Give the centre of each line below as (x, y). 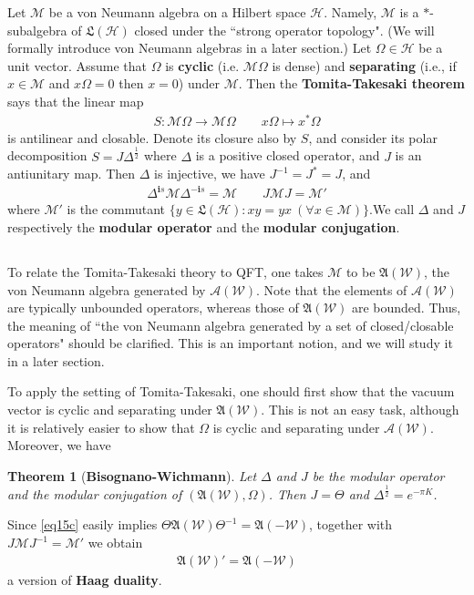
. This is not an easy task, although (360, 410)
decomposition (47, 155)
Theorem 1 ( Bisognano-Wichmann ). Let (132, 475)
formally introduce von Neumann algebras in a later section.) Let (190, 48)
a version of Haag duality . (85, 579)
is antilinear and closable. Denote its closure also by (152, 137)
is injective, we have (210, 174)
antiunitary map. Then (72, 174)
